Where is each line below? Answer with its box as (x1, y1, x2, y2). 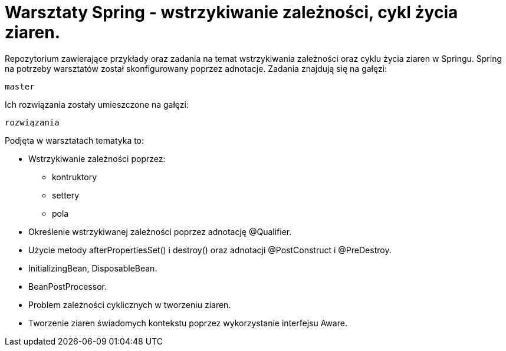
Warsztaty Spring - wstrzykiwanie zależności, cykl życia (5, 2, 458, 22)
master (5, 81, 35, 91)
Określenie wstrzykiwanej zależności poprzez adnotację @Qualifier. (28, 226, 292, 237)
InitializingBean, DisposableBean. (28, 263, 157, 273)
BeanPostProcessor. (28, 281, 107, 292)
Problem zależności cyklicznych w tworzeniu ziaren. (28, 299, 231, 310)
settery (52, 190, 80, 200)
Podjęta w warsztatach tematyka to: (5, 135, 144, 145)
